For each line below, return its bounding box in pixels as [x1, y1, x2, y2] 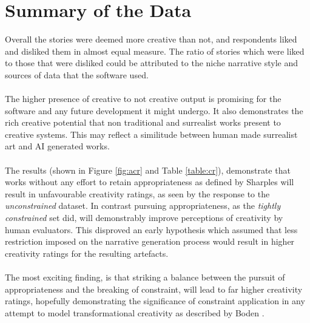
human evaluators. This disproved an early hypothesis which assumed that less [5, 223, 298, 236]
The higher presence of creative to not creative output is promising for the [5, 92, 281, 105]
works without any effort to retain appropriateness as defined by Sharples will [5, 175, 294, 188]
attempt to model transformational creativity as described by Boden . [5, 306, 265, 319]
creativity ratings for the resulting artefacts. [5, 246, 169, 259]
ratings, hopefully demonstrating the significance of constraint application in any [5, 294, 305, 307]
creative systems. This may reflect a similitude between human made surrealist [5, 127, 298, 140]
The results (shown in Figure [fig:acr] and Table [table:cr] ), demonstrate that [5, 163, 291, 176]
